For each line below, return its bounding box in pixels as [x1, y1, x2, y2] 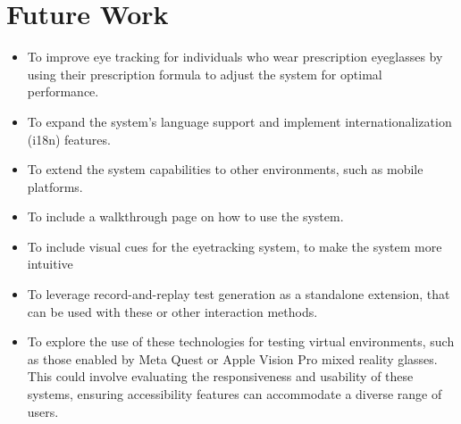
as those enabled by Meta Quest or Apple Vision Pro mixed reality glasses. [27, 349, 438, 368]
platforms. [27, 177, 83, 195]
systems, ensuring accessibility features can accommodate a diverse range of [27, 385, 442, 403]
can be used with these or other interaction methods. [27, 302, 318, 320]
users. [27, 402, 59, 420]
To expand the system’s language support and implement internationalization [27, 112, 452, 130]
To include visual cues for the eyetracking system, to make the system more [27, 237, 442, 255]
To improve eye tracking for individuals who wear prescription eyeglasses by [27, 47, 443, 66]
